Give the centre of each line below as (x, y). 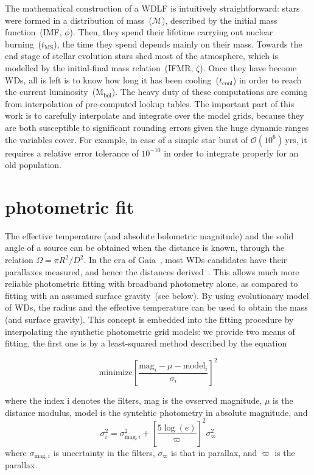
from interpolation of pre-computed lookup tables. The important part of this (150, 103)
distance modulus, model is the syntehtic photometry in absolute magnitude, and (156, 412)
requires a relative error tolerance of (72, 153)
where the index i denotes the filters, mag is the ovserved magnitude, (134, 400)
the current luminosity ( (51, 92)
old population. (33, 165)
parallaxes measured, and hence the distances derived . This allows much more (152, 271)
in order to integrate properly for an (231, 153)
